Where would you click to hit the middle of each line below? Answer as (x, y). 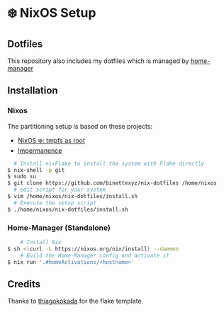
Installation (33, 91)
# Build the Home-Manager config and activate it (95, 255)
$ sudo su (22, 177)
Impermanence (40, 150)
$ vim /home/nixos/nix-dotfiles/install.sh (73, 197)
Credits (24, 284)
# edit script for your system (60, 190)
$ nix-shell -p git (36, 170)
